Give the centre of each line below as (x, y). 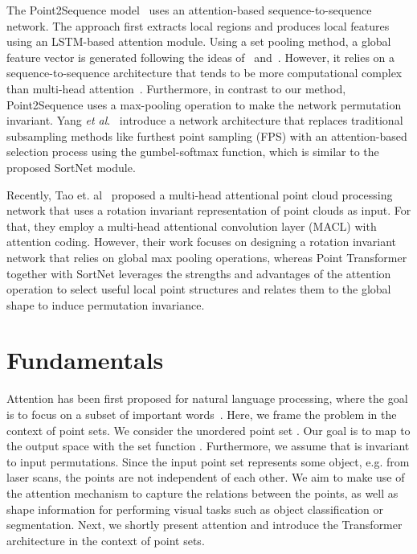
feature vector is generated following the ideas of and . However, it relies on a (201, 57)
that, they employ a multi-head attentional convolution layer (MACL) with (192, 226)
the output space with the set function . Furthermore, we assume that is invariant (208, 446)
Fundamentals (85, 360)
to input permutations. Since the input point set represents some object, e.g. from (208, 461)
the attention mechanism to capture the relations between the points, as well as (202, 492)
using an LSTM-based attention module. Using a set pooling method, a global (199, 41)
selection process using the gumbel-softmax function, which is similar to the (193, 152)
